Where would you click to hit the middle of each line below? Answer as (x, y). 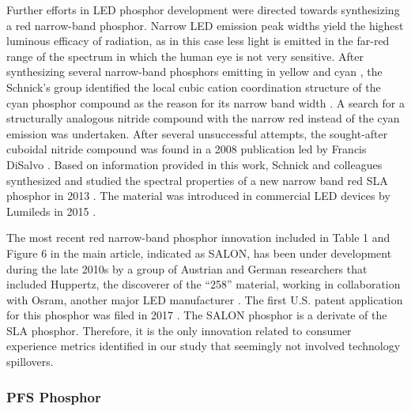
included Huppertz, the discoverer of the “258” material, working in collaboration (204, 284)
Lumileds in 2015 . (51, 211)
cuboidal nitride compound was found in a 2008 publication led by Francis (187, 149)
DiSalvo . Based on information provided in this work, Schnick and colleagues (194, 164)
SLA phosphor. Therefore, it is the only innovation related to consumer (179, 330)
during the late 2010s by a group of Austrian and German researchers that (187, 268)
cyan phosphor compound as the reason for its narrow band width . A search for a (205, 102)
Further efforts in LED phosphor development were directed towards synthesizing (203, 9)
